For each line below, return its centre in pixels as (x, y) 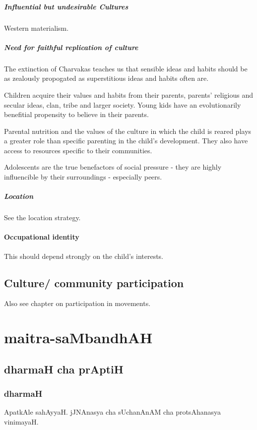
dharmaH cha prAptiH (64, 369)
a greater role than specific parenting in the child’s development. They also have (126, 141)
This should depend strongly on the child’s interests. (84, 256)
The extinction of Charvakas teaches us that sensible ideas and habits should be (126, 68)
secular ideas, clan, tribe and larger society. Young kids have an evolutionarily (123, 104)
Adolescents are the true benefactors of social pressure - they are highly (113, 167)
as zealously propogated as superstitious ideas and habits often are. (106, 78)
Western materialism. (36, 28)
